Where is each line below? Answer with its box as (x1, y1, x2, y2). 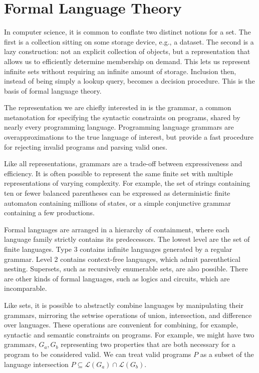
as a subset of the (200, 348, 254, 359)
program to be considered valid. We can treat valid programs (4, 348, 191, 359)
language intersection (4, 358, 69, 369)
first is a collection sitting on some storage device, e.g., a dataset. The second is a (4, 36, 254, 47)
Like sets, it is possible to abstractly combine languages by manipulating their (4, 299, 243, 310)
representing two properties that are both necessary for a (61, 339, 235, 349)
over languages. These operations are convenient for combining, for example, (4, 319, 238, 330)
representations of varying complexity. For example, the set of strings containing (4, 178, 250, 188)
